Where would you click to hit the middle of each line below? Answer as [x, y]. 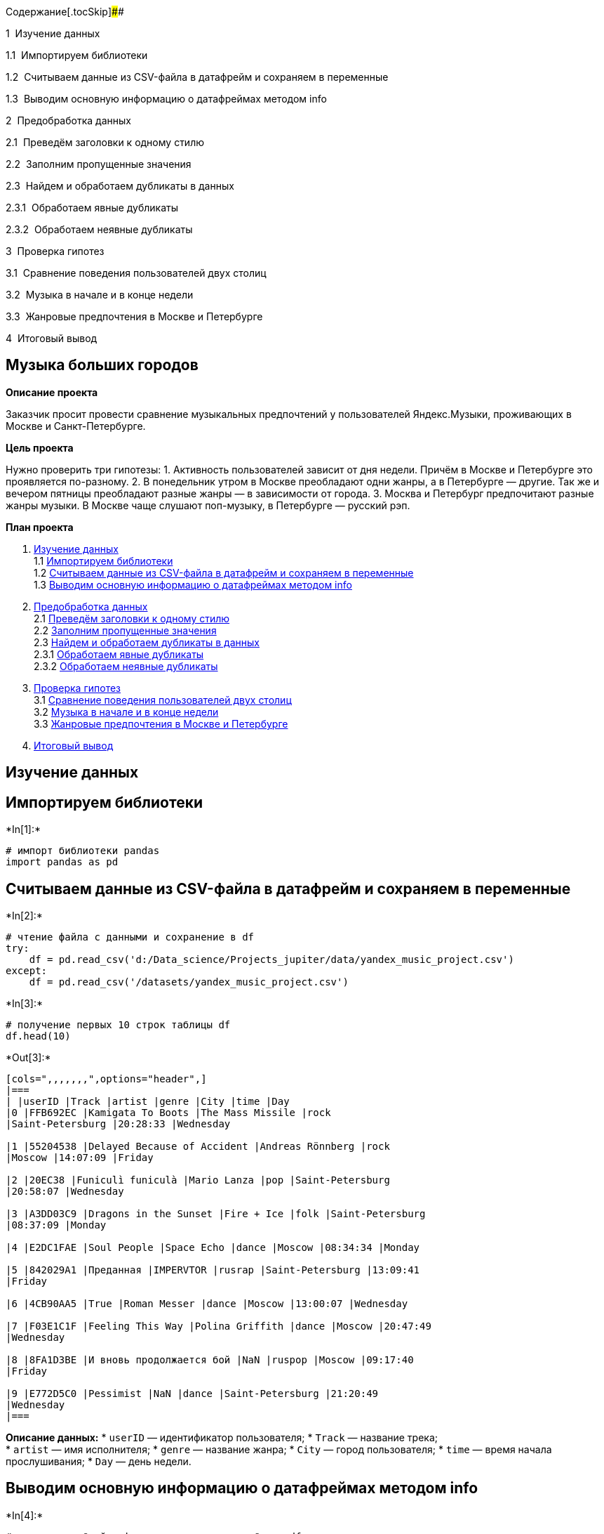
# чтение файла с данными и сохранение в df [130, 937]
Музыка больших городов [102, 365]
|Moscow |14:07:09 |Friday [80, 1157]
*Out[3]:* [28, 1057]
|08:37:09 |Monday [56, 1225]
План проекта [40, 527]
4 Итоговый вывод [52, 338]
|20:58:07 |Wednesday [65, 1191]
